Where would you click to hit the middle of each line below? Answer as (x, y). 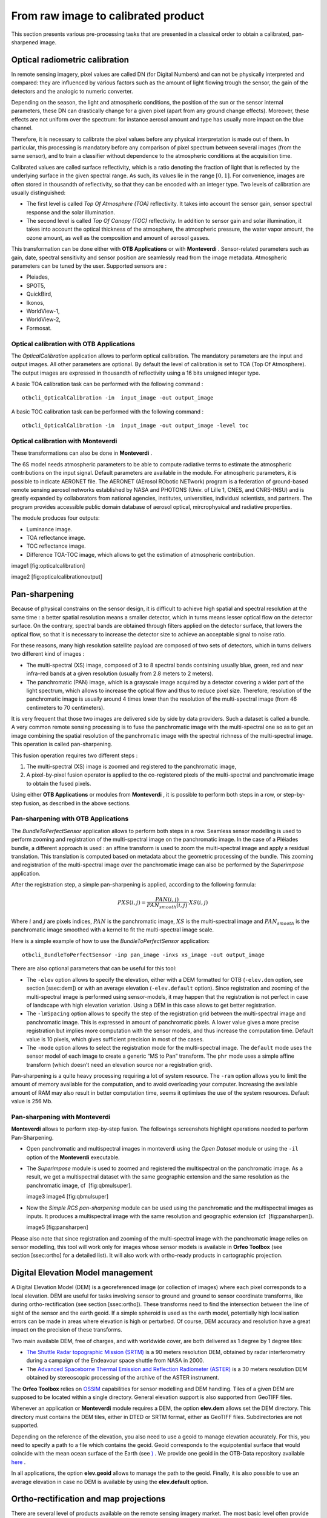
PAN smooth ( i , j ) (167, 906)
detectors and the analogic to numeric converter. (72, 91)
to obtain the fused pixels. (59, 783)
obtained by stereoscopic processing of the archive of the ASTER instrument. (123, 1378)
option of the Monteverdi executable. (73, 1157)
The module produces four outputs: (55, 518)
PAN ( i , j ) (167, 900)
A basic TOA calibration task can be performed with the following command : (107, 384)
